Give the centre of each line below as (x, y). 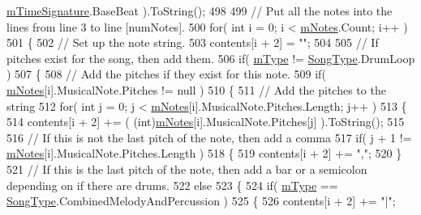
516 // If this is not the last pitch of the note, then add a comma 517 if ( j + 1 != (209, 137)
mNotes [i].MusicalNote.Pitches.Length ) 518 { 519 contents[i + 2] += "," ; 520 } (204, 153)
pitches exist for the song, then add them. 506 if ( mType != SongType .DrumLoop (211, 58)
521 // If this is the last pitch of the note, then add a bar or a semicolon (187, 169)
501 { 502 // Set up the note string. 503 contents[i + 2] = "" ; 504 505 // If (193, 42)
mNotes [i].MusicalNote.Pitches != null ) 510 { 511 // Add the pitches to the (196, 89)
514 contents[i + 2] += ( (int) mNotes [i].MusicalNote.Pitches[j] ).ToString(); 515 (206, 122)
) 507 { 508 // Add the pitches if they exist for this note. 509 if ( (166, 74)
